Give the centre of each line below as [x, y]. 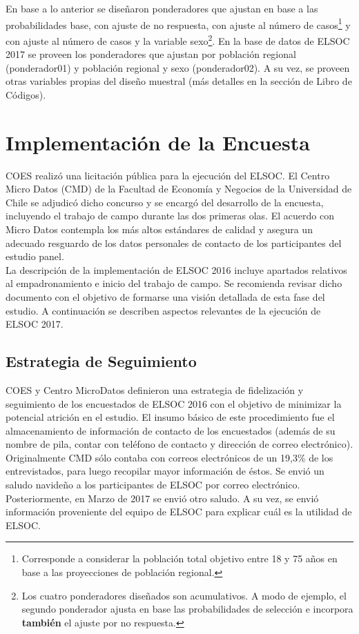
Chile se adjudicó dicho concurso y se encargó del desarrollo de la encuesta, [165, 202]
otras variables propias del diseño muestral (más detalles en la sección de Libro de [179, 81]
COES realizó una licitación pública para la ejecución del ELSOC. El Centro [168, 175]
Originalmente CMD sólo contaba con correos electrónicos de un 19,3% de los [169, 457]
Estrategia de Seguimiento [101, 361]
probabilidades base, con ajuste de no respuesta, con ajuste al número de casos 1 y [178, 23]
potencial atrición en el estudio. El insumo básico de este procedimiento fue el [170, 417]
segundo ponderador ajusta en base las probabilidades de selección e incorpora [187, 609]
